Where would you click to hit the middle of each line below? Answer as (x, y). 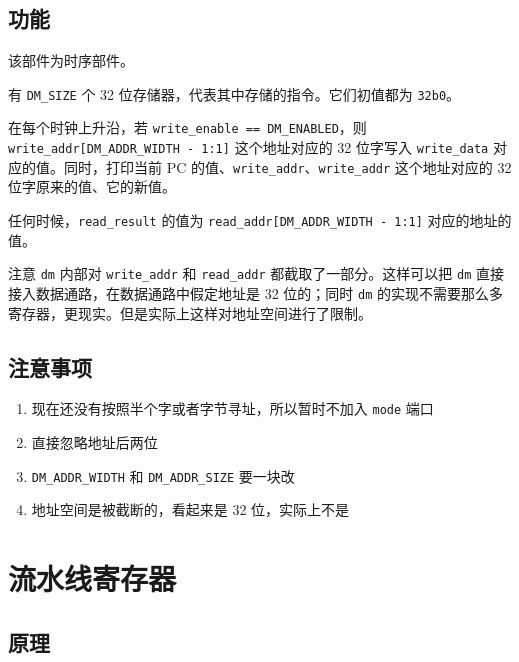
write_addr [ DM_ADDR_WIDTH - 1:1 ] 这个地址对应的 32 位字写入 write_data (248, 147)
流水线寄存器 (92, 578)
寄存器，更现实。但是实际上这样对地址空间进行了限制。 (190, 312)
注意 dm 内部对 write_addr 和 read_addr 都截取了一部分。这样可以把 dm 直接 (256, 273)
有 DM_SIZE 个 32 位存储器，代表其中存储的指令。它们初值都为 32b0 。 (234, 93)
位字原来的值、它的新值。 (92, 186)
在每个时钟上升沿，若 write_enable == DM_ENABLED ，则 (187, 127)
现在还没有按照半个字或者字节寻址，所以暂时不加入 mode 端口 (232, 408)
